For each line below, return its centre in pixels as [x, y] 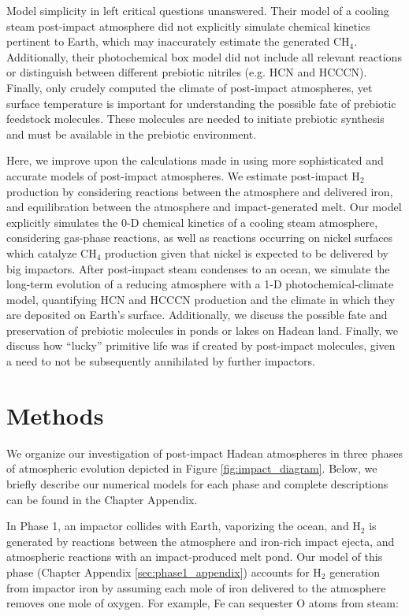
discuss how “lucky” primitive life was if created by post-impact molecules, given [201, 345]
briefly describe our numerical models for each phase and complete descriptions [197, 483]
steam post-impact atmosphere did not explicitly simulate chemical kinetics [188, 26]
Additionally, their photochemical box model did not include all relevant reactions [204, 56]
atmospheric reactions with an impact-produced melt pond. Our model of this [195, 557]
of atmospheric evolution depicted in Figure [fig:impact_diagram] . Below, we [192, 468]
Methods [55, 415]
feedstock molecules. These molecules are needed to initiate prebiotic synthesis [195, 119]
